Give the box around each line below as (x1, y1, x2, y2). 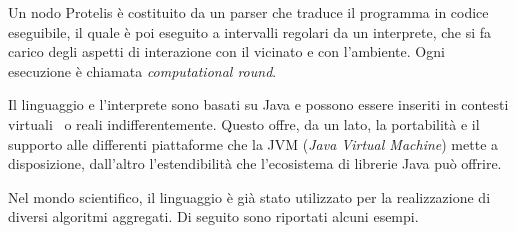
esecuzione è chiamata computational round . (8, 60, 277, 81)
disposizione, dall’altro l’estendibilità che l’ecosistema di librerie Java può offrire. (8, 153, 502, 174)
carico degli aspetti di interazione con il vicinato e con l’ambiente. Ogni (8, 41, 445, 62)
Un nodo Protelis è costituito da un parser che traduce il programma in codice (8, 2, 489, 22)
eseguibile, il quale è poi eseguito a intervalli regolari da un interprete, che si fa (8, 21, 492, 42)
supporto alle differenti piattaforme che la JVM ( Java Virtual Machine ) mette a (8, 133, 499, 154)
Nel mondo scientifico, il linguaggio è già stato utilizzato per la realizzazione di (8, 186, 491, 207)
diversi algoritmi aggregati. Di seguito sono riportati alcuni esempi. (8, 206, 419, 227)
